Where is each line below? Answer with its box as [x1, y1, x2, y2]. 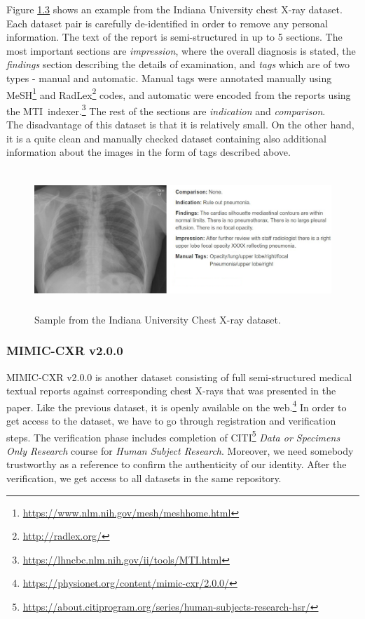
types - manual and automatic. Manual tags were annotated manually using [6, 70, 332, 85]
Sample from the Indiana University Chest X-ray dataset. [34, 312, 281, 326]
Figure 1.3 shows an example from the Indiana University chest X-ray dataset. [6, 2, 343, 16]
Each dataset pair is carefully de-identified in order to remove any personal [6, 15, 328, 30]
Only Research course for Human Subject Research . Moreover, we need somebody [6, 443, 354, 458]
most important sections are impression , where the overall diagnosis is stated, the [6, 43, 356, 58]
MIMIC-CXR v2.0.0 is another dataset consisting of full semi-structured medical [6, 369, 352, 384]
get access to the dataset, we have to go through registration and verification [6, 413, 336, 427]
